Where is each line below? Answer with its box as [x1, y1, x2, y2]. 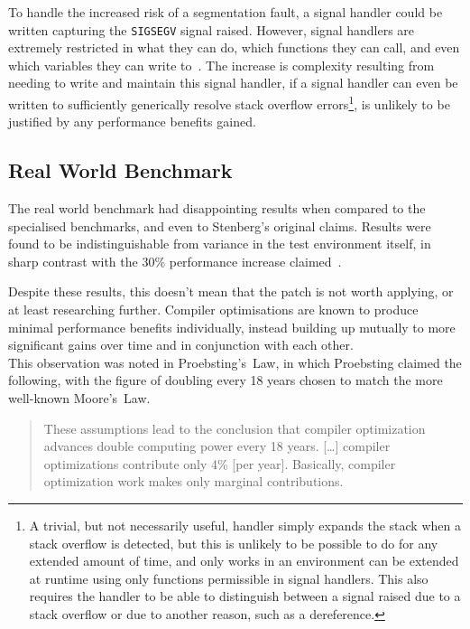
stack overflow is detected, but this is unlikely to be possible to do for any [29, 533, 438, 552]
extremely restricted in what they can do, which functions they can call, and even [8, 38, 460, 57]
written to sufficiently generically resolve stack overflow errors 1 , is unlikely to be [8, 92, 450, 113]
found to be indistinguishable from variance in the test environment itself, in [8, 234, 431, 253]
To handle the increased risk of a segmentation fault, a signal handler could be [8, 3, 443, 21]
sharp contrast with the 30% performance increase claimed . [8, 251, 342, 270]
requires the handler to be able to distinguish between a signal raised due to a [29, 587, 461, 606]
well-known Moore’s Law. [8, 389, 151, 408]
